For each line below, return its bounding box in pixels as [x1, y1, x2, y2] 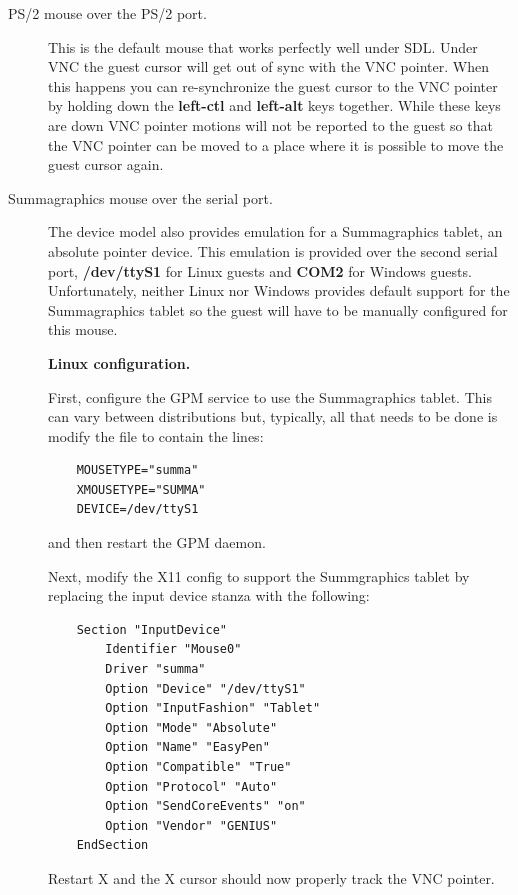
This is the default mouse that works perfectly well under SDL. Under [48, 36, 478, 57]
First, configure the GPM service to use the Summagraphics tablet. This [48, 386, 492, 407]
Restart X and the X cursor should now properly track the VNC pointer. [48, 867, 495, 888]
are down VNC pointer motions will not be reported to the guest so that [48, 114, 493, 135]
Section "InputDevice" [76, 622, 227, 637]
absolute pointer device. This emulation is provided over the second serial [48, 240, 498, 261]
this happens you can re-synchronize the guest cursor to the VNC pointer [48, 75, 498, 96]
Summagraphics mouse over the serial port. [8, 187, 273, 208]
